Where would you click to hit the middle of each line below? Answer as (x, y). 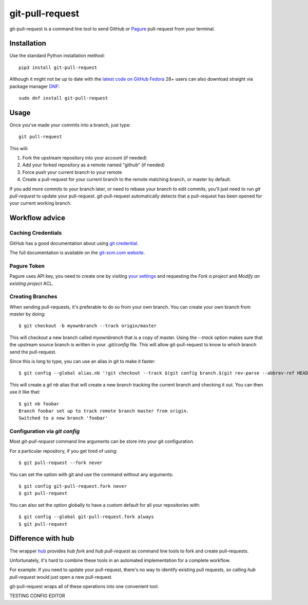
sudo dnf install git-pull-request (63, 98)
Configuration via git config (45, 431)
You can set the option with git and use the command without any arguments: (91, 474)
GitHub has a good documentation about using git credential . (74, 243)
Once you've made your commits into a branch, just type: (70, 125)
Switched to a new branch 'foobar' (63, 418)
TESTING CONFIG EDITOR (37, 596)
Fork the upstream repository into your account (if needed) (85, 158)
